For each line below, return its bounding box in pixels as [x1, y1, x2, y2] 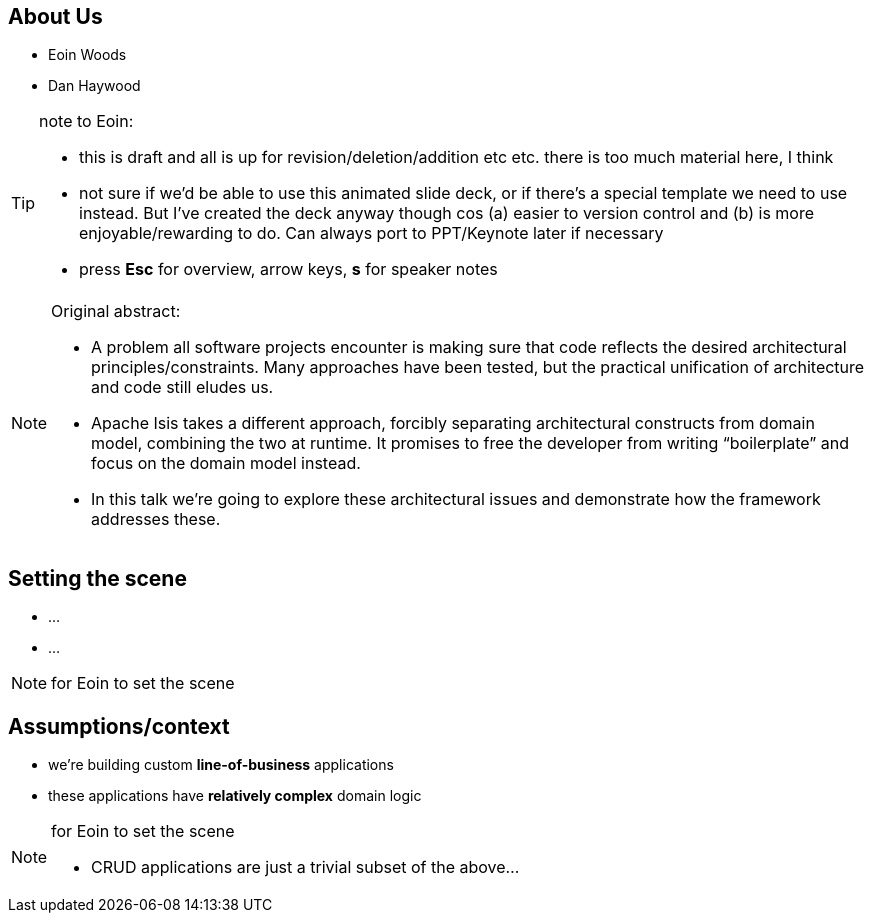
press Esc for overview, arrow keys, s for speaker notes [79, 259, 498, 280]
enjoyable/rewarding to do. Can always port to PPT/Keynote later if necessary [79, 223, 664, 244]
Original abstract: [51, 301, 181, 322]
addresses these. [91, 509, 221, 530]
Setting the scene [8, 565, 187, 591]
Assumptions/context [8, 713, 230, 739]
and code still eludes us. [91, 377, 274, 398]
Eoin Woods [48, 46, 127, 64]
